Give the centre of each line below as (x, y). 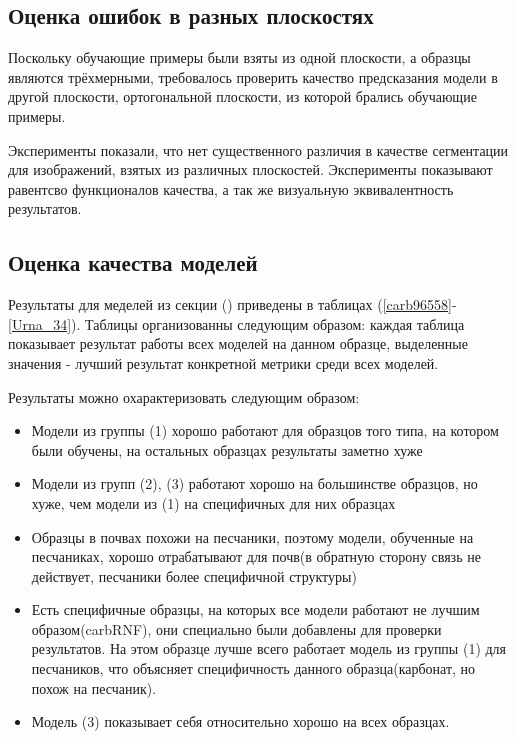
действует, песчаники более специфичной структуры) (194, 575)
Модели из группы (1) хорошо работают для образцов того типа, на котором (265, 430)
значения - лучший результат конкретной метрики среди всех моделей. (223, 362)
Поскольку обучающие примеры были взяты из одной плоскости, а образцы (239, 57)
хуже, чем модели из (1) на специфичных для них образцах (213, 502)
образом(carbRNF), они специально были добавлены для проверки (236, 628)
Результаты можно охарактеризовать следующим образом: (184, 396)
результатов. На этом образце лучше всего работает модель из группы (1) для (269, 648)
